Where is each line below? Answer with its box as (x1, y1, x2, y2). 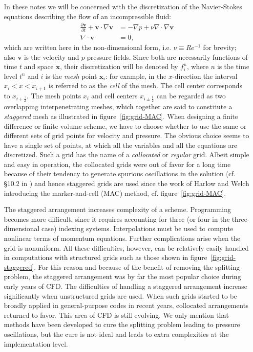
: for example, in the (105, 70, 167, 81)
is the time (217, 61, 250, 71)
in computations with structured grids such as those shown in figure (4, 252, 208, 262)
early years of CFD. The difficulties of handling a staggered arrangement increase (4, 281, 247, 291)
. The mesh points (26, 90, 81, 100)
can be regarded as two (156, 90, 226, 100)
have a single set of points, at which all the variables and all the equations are (4, 140, 237, 150)
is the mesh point (45, 70, 97, 81)
